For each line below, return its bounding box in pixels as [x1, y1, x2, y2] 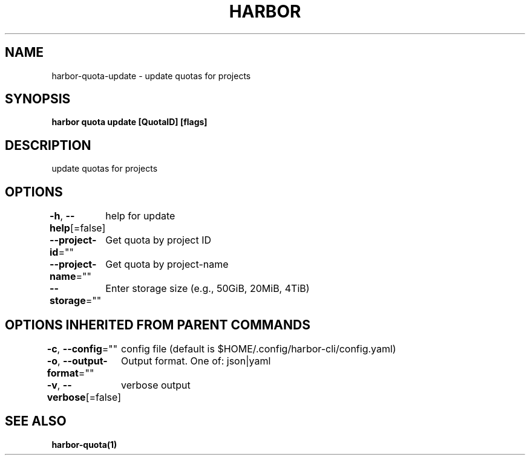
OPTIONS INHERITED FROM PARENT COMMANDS [5, 317, 310, 332]
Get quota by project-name [105, 258, 229, 271]
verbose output [121, 378, 191, 391]
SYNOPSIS [5, 91, 71, 107]
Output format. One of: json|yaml [121, 354, 271, 367]
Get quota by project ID [105, 234, 212, 247]
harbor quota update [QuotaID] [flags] [51, 117, 208, 128]
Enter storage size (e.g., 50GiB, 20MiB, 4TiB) [105, 282, 310, 295]
